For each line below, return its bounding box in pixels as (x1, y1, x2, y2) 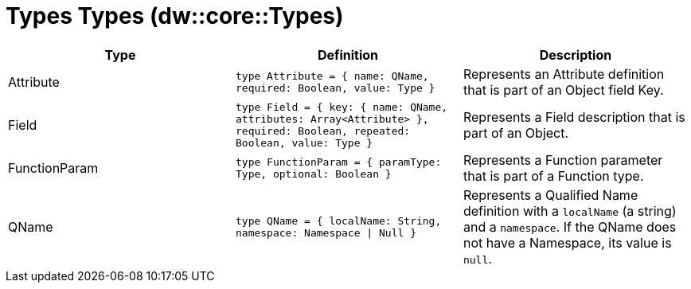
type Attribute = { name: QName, (235, 69, 429, 82)
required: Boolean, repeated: (235, 124, 411, 137)
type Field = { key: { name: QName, (235, 100, 448, 113)
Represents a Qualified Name (463, 186, 638, 203)
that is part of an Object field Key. (463, 81, 664, 98)
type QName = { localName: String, (235, 214, 442, 227)
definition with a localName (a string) (463, 202, 677, 219)
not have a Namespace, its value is (463, 234, 672, 251)
